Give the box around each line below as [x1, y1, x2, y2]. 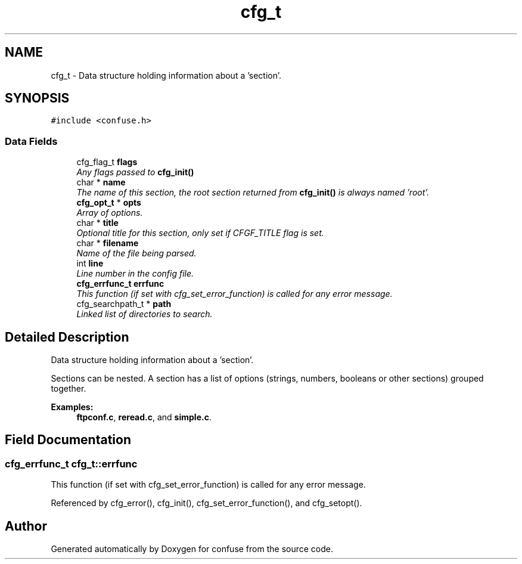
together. [51, 383, 86, 394]
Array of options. [76, 207, 143, 218]
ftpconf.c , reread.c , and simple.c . [76, 412, 212, 423]
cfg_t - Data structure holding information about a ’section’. [51, 70, 281, 80]
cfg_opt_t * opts [76, 197, 141, 208]
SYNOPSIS [5, 91, 70, 106]
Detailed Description [5, 329, 129, 345]
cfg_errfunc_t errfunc [76, 278, 164, 289]
